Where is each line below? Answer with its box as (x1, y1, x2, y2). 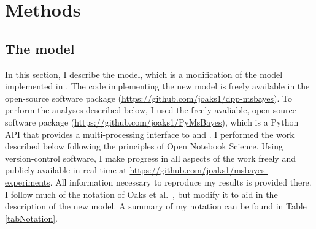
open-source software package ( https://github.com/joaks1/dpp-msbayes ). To (5, 91, 292, 104)
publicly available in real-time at (5, 163, 127, 176)
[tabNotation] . (5, 211, 58, 224)
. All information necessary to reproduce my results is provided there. (50, 175, 312, 188)
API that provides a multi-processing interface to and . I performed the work (5, 127, 295, 140)
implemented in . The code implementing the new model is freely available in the (5, 80, 310, 92)
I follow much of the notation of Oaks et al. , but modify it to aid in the (5, 187, 278, 200)
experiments (5, 175, 50, 188)
